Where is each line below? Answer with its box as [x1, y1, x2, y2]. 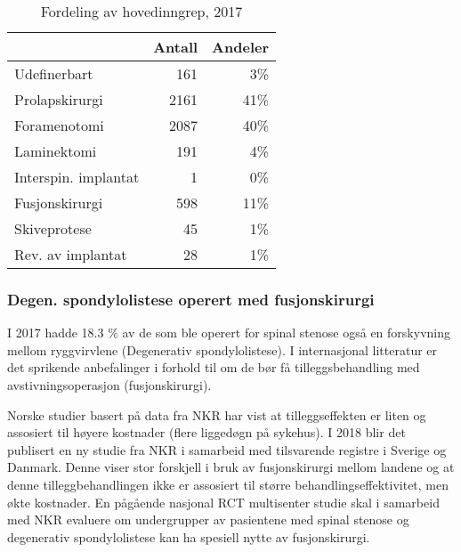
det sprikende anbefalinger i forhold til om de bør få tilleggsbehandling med [7, 358, 420, 377]
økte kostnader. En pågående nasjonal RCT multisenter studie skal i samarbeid [7, 492, 440, 511]
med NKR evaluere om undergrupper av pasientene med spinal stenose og [7, 510, 409, 529]
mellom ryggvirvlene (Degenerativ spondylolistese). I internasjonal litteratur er [7, 340, 438, 359]
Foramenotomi [14, 115, 104, 135]
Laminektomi [14, 141, 97, 161]
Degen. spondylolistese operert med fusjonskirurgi [7, 288, 375, 310]
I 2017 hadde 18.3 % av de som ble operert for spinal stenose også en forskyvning [7, 323, 450, 342]
